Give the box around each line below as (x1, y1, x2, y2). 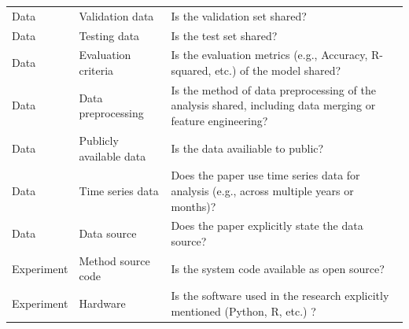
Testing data (79, 27, 140, 43)
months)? (171, 198, 216, 214)
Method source (79, 252, 150, 268)
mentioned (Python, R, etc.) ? (171, 302, 316, 319)
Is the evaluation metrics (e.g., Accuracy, (171, 46, 368, 63)
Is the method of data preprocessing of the (171, 81, 376, 98)
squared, (171, 62, 212, 79)
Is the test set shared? (171, 27, 278, 43)
